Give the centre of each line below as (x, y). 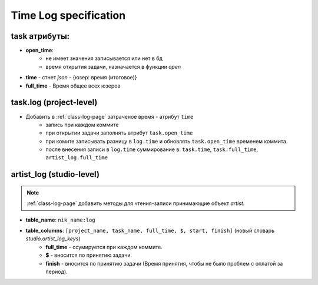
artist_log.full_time (77, 158)
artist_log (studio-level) (55, 174)
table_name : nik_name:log (60, 220)
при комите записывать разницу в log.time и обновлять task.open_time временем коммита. (167, 141)
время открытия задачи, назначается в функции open (113, 66)
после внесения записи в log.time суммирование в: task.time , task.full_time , (152, 149)
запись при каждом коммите (82, 125)
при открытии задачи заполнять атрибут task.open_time (119, 133)
